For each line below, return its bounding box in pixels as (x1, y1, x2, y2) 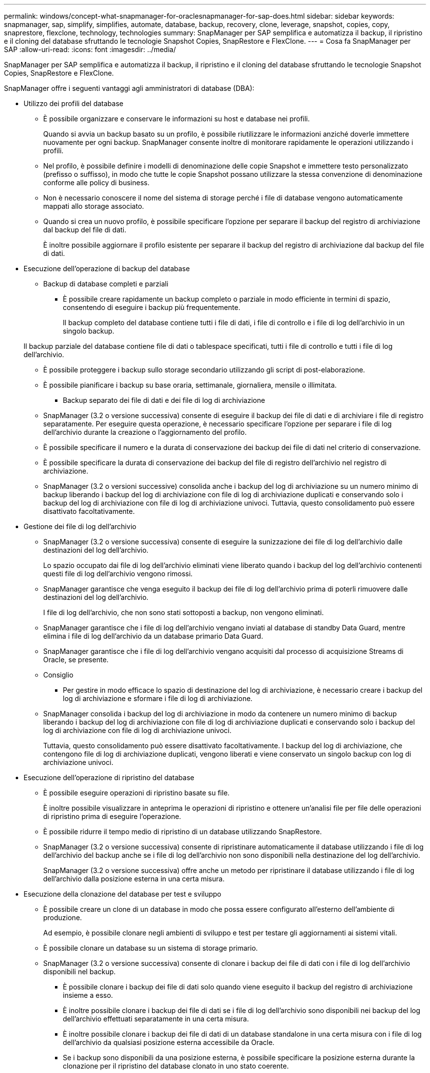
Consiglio (43, 671, 74, 679)
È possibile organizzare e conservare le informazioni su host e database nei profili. (43, 114, 310, 123)
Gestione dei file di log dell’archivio (24, 522, 136, 531)
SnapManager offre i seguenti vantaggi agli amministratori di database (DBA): (4, 84, 255, 92)
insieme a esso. (63, 991, 113, 999)
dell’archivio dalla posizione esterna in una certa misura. (43, 875, 225, 883)
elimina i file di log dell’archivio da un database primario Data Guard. (43, 632, 263, 640)
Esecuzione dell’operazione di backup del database (24, 264, 190, 273)
